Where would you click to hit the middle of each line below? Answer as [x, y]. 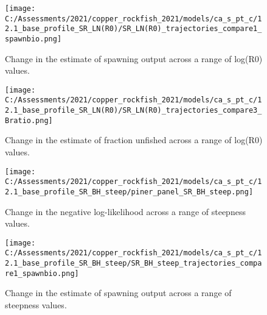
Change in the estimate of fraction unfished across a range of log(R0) [134, 140]
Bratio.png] [29, 120]
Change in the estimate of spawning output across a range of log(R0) [134, 58]
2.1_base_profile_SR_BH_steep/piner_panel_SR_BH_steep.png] [129, 192]
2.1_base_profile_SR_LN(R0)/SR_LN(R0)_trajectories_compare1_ [133, 29]
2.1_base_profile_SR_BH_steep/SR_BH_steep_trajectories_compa [133, 264]
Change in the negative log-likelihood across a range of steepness [125, 211]
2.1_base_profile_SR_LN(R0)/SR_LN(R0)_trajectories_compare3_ [133, 111]
